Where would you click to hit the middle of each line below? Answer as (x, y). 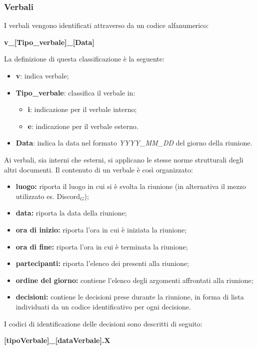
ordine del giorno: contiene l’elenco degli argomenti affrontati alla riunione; (134, 280)
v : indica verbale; (42, 75)
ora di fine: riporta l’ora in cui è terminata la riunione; (102, 246)
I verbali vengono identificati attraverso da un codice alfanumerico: (106, 25)
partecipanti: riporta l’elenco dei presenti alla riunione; (102, 263)
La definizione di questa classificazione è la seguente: (84, 59)
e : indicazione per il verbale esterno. (83, 126)
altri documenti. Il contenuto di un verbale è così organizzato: (98, 169)
